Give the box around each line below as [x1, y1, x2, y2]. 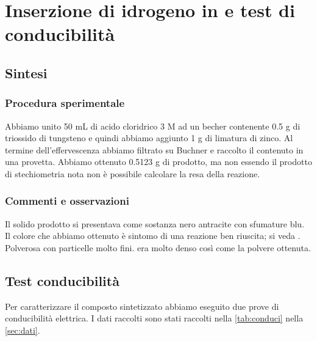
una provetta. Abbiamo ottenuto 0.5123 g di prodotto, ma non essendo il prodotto [5, 155, 312, 168]
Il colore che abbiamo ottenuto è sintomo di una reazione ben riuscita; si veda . [5, 229, 301, 242]
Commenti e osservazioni [5, 193, 129, 208]
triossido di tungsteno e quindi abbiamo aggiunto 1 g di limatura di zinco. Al [5, 131, 293, 144]
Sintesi [5, 63, 48, 82]
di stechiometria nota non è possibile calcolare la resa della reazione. [5, 167, 260, 180]
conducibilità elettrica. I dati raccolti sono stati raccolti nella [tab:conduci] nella [5, 312, 304, 324]
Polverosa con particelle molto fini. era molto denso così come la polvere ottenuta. [5, 241, 311, 254]
